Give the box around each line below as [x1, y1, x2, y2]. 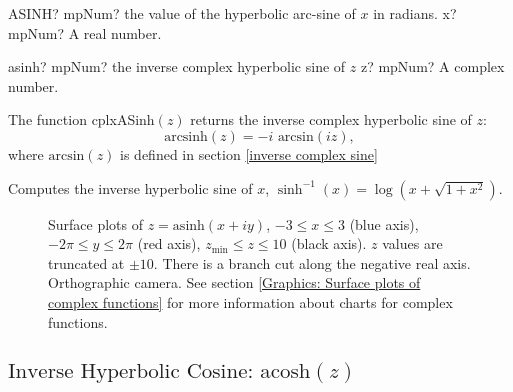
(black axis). [291, 233, 367, 254]
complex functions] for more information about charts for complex [48, 291, 453, 312]
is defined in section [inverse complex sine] [120, 143, 378, 164]
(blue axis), [349, 213, 419, 234]
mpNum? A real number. [8, 22, 162, 43]
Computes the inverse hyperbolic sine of [8, 177, 253, 198]
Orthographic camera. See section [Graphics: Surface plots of [48, 272, 421, 293]
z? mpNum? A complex [360, 56, 505, 77]
